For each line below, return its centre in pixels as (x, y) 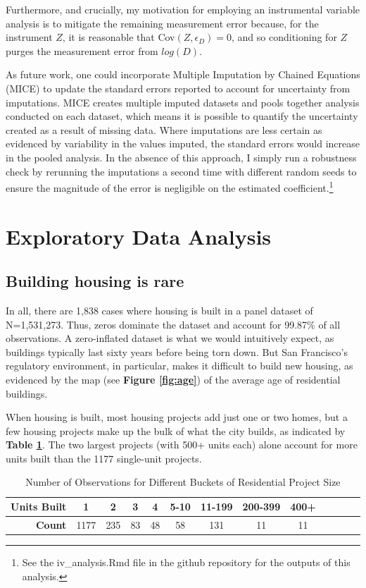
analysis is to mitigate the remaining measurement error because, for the (162, 23)
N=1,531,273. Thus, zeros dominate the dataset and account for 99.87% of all (173, 324)
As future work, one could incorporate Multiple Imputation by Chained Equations (183, 74)
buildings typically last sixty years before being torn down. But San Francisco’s (177, 351)
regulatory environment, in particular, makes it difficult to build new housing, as (179, 366)
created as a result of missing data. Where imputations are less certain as (164, 129)
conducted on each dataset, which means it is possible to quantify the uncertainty (182, 116)
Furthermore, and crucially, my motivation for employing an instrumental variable (183, 9)
